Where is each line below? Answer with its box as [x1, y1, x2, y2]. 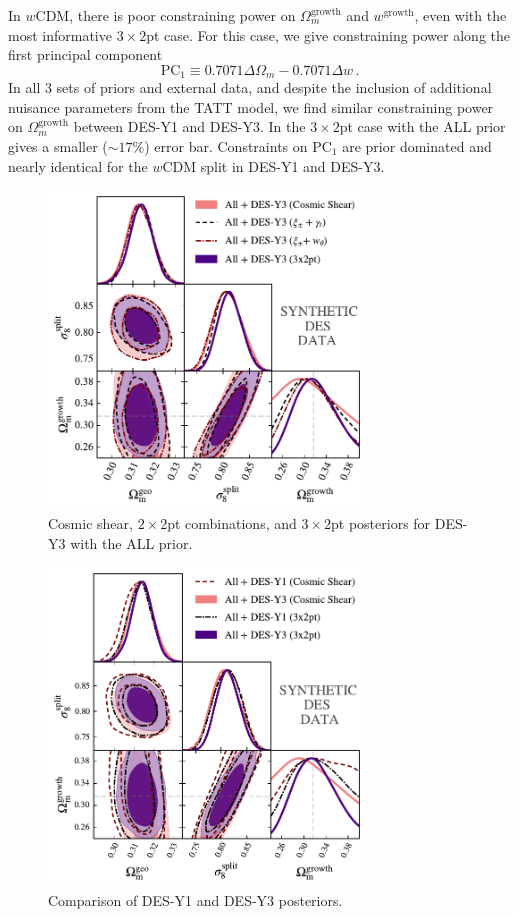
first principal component [8, 44, 163, 65]
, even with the [414, 5, 507, 25]
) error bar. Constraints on [144, 136, 308, 157]
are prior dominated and [342, 136, 492, 157]
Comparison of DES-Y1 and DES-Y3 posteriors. [48, 890, 343, 911]
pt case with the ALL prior [339, 116, 506, 137]
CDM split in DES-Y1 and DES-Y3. [162, 155, 385, 176]
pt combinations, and [167, 513, 297, 534]
